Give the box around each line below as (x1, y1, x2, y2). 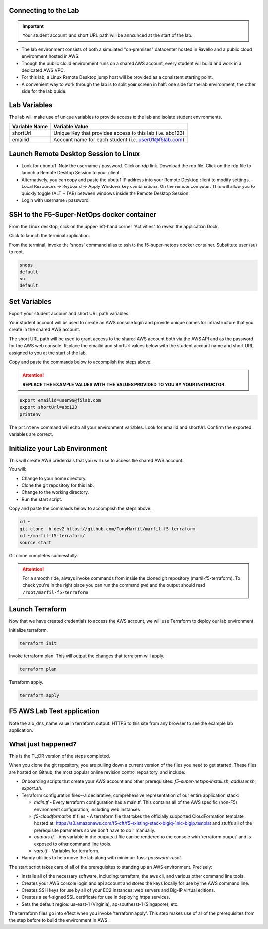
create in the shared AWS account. (9, 326, 80, 333)
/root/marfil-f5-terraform (22, 589, 88, 595)
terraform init (19, 641, 57, 646)
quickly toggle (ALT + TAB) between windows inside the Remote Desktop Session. (21, 190, 190, 196)
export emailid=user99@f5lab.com (19, 397, 101, 403)
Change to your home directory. (21, 475, 87, 481)
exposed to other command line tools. (34, 841, 112, 847)
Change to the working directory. (21, 489, 89, 495)
